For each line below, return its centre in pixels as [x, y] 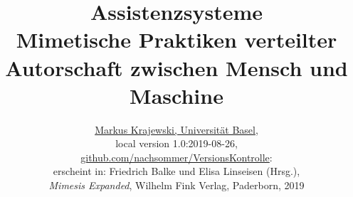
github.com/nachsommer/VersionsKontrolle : [176, 157]
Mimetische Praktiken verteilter [176, 39]
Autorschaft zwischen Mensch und [176, 67]
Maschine [176, 95]
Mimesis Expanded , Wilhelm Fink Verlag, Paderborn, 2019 [176, 185]
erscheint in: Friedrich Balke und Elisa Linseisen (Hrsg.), [176, 171]
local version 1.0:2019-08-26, [176, 143]
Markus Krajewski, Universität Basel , [176, 129]
